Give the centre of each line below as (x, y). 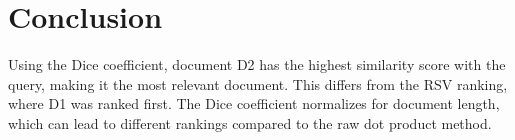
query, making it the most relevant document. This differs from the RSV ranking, (258, 83)
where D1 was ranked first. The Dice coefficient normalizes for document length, (254, 103)
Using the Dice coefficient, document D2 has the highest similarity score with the (257, 64)
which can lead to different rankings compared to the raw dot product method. (250, 122)
